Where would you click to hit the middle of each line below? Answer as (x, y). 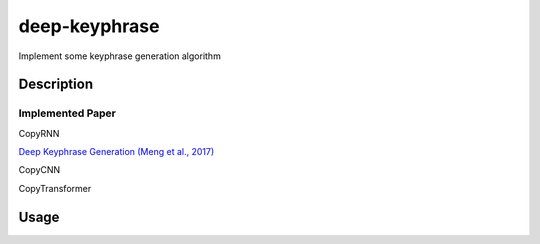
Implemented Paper (67, 113)
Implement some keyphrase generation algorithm (120, 56)
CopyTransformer (55, 188)
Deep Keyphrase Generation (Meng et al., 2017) (116, 152)
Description (56, 84)
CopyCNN (39, 170)
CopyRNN (39, 133)
